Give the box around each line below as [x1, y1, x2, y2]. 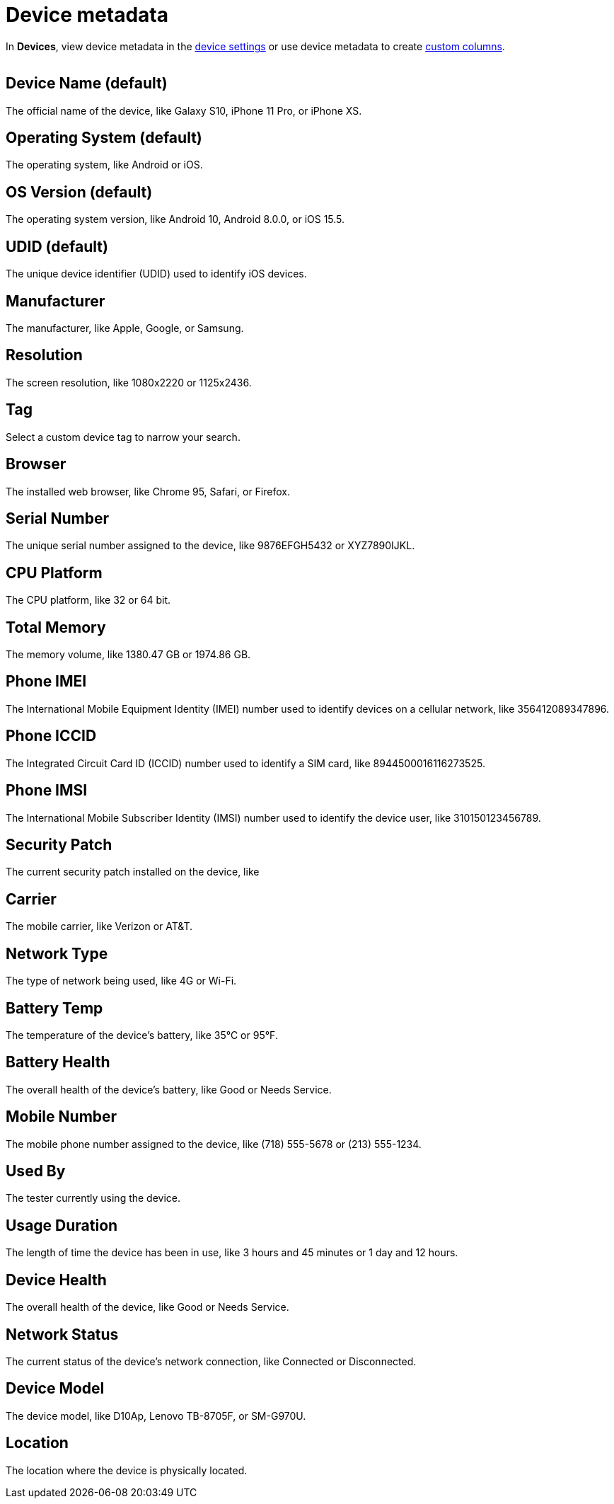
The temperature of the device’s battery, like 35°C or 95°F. [6, 1028, 278, 1041]
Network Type [6, 944, 108, 963]
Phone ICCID [6, 727, 97, 745]
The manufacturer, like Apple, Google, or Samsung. [6, 321, 244, 334]
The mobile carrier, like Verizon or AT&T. [6, 920, 193, 933]
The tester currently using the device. [6, 1192, 181, 1205]
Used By [6, 1162, 66, 1181]
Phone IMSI [6, 781, 88, 800]
